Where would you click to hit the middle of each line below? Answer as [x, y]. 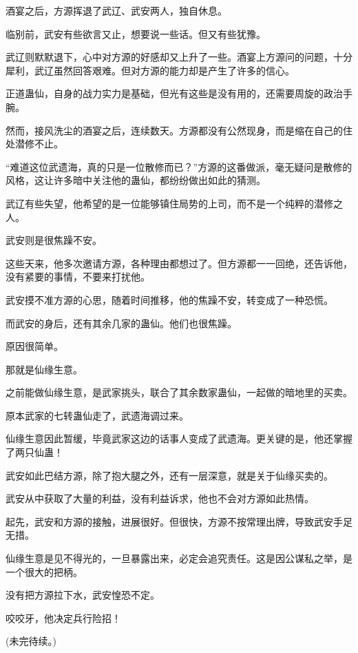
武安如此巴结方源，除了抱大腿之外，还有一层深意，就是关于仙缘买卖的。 [169, 475]
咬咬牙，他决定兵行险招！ [63, 618]
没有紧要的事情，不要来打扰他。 [78, 277]
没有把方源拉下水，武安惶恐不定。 [83, 595]
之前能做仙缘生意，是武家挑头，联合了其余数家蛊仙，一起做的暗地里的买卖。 [179, 392]
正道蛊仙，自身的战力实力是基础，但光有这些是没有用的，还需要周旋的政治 [174, 93]
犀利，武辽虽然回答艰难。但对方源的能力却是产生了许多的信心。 [150, 70]
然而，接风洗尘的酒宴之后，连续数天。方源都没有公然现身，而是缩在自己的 [174, 130]
